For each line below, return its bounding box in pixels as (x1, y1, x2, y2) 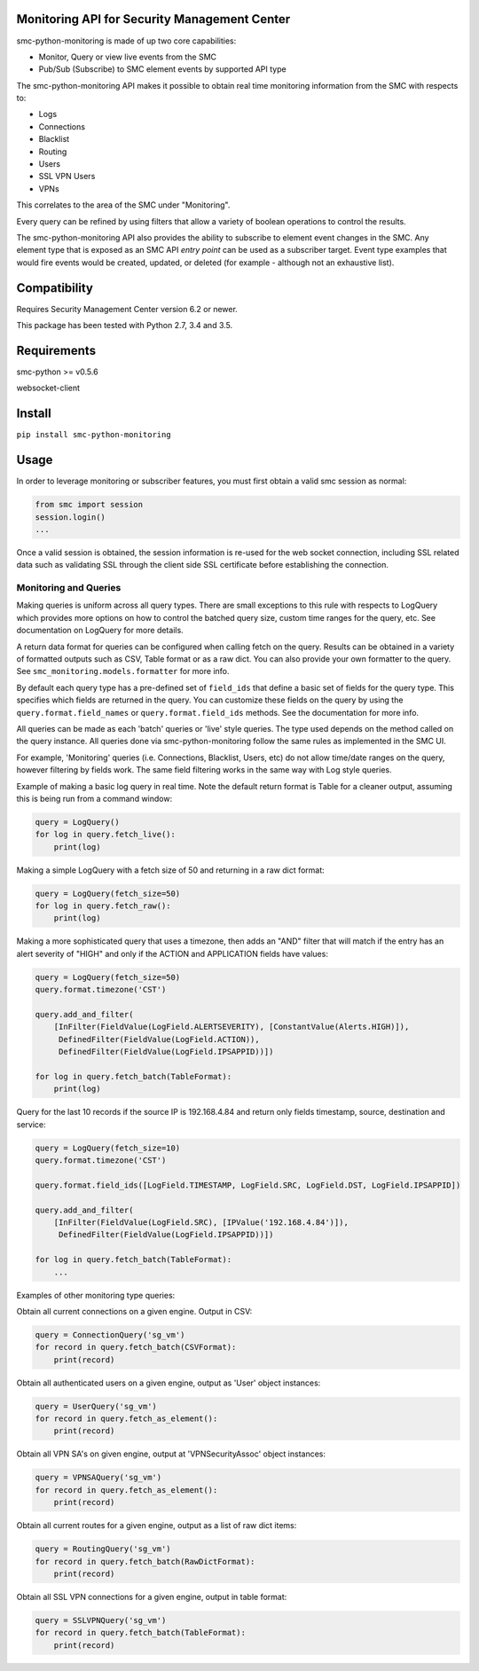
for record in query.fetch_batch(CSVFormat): (35, 1342, 237, 1353)
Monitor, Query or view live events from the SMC (38, 51, 217, 62)
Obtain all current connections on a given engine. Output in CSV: (16, 1306, 253, 1316)
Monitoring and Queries (16, 582, 122, 594)
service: (16, 1118, 46, 1130)
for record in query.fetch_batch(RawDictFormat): (35, 1557, 255, 1566)
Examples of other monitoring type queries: (16, 1290, 176, 1300)
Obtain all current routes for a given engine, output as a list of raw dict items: (16, 1520, 297, 1531)
